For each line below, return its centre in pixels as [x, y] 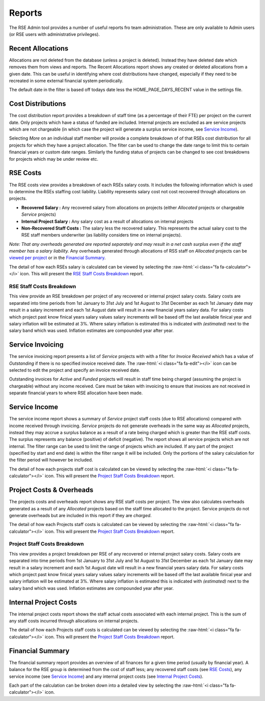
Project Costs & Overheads [51, 490]
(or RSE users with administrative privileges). [54, 34]
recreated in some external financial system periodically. [66, 81]
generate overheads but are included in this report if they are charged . [80, 515]
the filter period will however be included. [51, 460]
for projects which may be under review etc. [54, 159]
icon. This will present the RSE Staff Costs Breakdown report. [82, 274]
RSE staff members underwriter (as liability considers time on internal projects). [102, 235]
